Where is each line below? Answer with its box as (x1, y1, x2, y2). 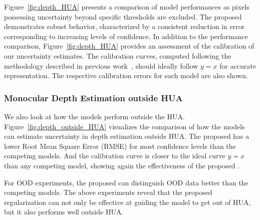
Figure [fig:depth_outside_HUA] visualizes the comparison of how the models (4, 121, 245, 131)
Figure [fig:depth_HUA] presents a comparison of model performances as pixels (4, 2, 249, 12)
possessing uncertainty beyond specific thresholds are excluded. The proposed (4, 11, 242, 22)
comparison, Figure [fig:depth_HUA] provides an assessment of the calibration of (4, 41, 254, 51)
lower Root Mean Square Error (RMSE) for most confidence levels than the (4, 140, 236, 151)
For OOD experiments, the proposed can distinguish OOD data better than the (4, 177, 248, 187)
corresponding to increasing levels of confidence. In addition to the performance (4, 31, 248, 41)
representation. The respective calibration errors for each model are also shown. (4, 70, 248, 81)
